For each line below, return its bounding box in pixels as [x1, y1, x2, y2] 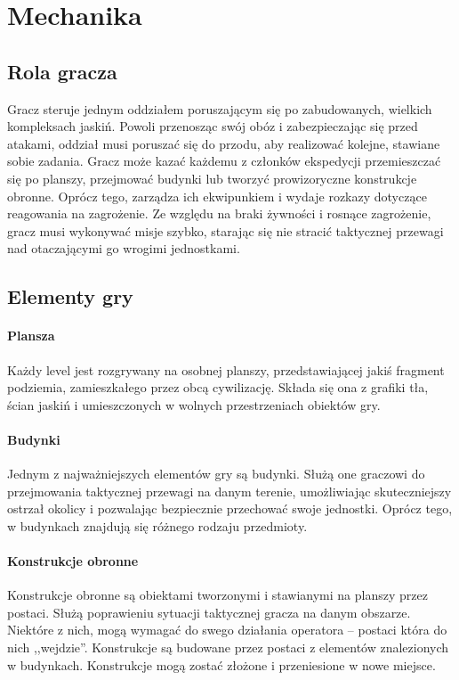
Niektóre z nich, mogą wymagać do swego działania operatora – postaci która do [7, 620, 447, 639]
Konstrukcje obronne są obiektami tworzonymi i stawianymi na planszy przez [7, 586, 428, 604]
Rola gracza [7, 57, 117, 85]
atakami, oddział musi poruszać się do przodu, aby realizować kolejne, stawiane [7, 134, 440, 152]
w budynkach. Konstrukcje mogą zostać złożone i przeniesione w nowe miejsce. [7, 655, 436, 674]
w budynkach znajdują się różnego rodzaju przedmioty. [7, 516, 308, 535]
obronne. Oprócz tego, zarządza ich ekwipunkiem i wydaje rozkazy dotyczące [7, 186, 427, 205]
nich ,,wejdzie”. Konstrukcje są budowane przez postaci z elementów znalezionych [7, 638, 449, 657]
